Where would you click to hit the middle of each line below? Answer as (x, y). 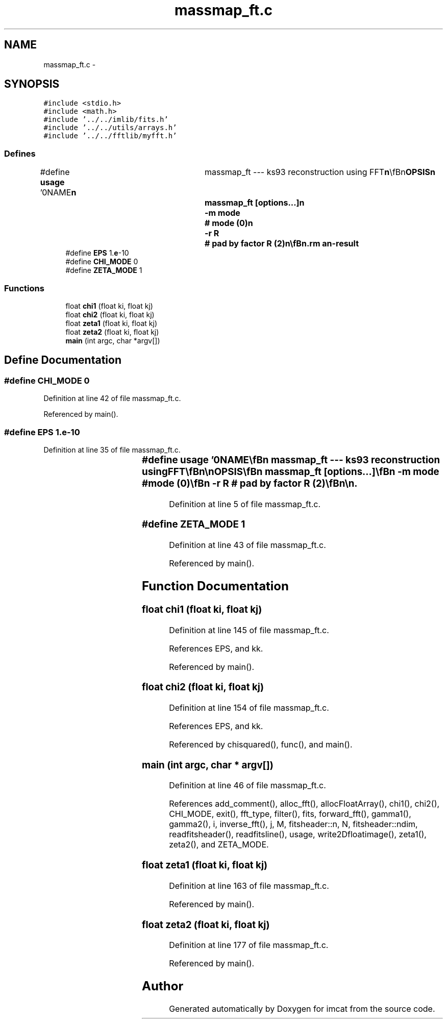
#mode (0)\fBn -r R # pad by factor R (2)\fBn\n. (250, 483)
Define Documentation (63, 360)
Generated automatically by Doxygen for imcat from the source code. (302, 1009)
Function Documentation (216, 586)
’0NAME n (58, 193)
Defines (20, 153)
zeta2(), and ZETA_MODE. (219, 845)
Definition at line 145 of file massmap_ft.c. (249, 630)
